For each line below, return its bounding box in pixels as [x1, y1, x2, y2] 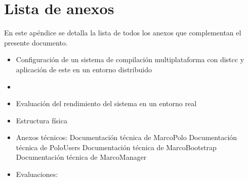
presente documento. [4, 37, 68, 48]
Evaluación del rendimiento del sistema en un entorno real [16, 98, 197, 109]
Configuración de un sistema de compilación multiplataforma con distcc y [16, 54, 244, 65]
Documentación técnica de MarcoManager [16, 152, 147, 162]
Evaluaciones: [16, 169, 58, 179]
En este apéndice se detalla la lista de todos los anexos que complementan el [4, 27, 241, 38]
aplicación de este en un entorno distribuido [16, 64, 152, 74]
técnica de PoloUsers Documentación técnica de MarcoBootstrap [16, 142, 217, 152]
